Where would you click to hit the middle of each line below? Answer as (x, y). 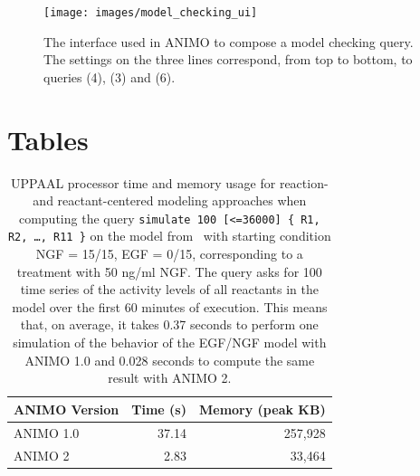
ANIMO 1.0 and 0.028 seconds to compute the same (170, 360)
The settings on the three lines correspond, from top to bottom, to (228, 59)
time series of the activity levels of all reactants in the (169, 289)
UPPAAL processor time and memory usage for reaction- (170, 182)
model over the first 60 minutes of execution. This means (170, 306)
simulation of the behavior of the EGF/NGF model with (170, 343)
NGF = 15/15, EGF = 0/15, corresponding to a (169, 254)
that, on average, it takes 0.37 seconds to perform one (169, 324)
